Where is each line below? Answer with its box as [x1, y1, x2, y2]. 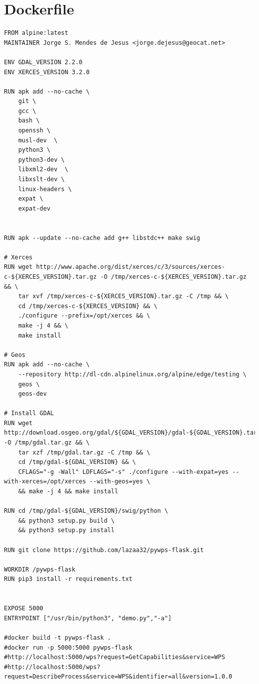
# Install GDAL [4, 410, 54, 417]
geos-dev [18, 390, 47, 398]
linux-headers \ [18, 185, 72, 193]
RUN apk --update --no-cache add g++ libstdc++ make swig [4, 234, 200, 241]
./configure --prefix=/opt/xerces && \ [18, 312, 150, 320]
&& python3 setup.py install [18, 527, 115, 534]
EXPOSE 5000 [4, 605, 43, 612]
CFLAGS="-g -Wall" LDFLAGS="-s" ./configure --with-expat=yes [18, 468, 229, 475]
